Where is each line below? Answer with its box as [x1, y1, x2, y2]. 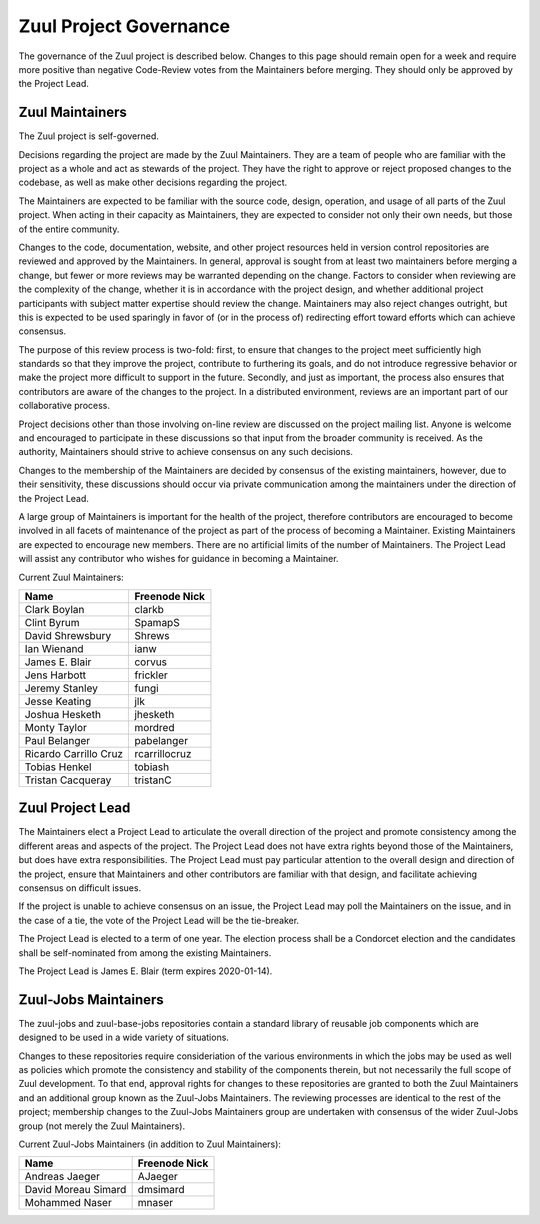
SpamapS [134, 615, 180, 629]
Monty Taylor [24, 720, 87, 734]
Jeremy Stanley [24, 681, 99, 695]
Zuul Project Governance [18, 15, 230, 37]
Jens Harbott [24, 668, 87, 682]
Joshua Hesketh [24, 707, 102, 721]
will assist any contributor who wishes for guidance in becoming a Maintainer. [18, 553, 339, 565]
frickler [134, 668, 169, 682]
